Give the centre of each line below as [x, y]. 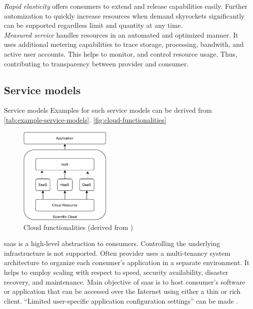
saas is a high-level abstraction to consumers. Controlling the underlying [112, 243]
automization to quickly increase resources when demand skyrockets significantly [124, 15]
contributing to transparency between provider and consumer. [96, 63]
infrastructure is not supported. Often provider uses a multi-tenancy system [117, 253]
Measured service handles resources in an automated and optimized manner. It [121, 34]
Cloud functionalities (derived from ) [78, 227]
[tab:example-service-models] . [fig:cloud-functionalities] [85, 119]
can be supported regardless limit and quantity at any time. [93, 25]
